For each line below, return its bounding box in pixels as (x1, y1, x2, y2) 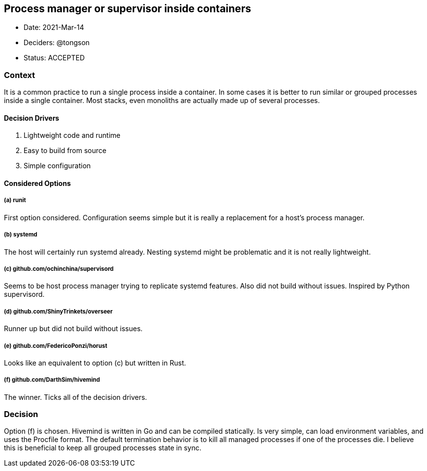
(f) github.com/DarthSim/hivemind (4, 376, 100, 384)
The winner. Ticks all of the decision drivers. (4, 392, 147, 401)
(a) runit (4, 197, 26, 204)
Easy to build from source (24, 146, 107, 155)
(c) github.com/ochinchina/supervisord (4, 265, 114, 272)
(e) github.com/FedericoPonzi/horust (4, 342, 108, 349)
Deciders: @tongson (24, 38, 90, 47)
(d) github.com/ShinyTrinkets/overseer (4, 308, 113, 315)
